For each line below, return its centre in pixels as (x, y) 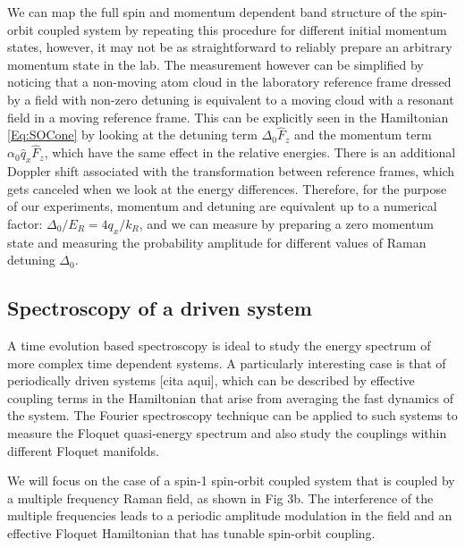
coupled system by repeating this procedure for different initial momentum (242, 29)
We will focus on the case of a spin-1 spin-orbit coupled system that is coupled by (231, 481)
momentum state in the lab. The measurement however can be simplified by (216, 64)
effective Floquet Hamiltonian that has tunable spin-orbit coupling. (191, 532)
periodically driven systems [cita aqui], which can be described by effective (211, 380)
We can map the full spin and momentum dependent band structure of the (212, 12)
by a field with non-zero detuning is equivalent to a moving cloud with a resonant (231, 99)
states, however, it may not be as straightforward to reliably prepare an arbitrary (230, 47)
